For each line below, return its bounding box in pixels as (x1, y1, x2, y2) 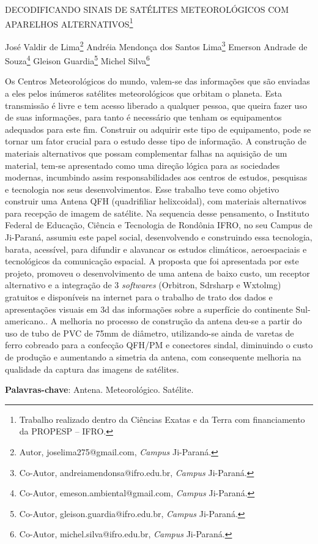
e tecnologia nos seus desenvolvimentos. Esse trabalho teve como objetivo (5, 182, 279, 195)
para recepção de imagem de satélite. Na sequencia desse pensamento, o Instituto (5, 206, 309, 219)
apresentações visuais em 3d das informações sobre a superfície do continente (5, 302, 293, 315)
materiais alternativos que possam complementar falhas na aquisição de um (5, 146, 287, 159)
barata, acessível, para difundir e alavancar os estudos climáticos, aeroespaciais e (5, 242, 307, 255)
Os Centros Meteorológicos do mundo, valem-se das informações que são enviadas (5, 75, 310, 88)
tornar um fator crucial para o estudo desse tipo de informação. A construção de (5, 135, 306, 147)
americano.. (5, 315, 48, 327)
